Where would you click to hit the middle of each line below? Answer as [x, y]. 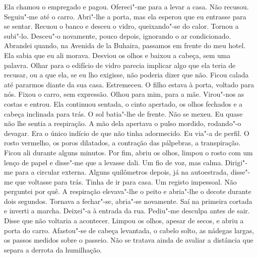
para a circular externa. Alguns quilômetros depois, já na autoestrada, [122, 172]
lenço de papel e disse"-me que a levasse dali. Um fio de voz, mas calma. [114, 162]
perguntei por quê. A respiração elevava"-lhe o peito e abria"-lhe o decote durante [128, 191]
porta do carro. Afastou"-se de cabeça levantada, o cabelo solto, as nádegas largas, [129, 230]
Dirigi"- [236, 162]
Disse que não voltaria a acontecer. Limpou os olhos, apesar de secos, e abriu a [124, 221]
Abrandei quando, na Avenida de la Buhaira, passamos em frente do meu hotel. [125, 45]
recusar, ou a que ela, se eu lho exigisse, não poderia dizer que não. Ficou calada [126, 75]
